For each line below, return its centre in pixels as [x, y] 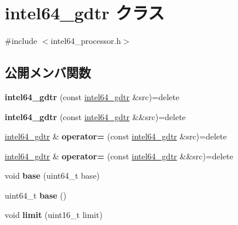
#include [21, 41]
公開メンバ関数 [48, 72]
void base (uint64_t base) [52, 175]
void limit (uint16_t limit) [54, 215]
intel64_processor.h [86, 41]
